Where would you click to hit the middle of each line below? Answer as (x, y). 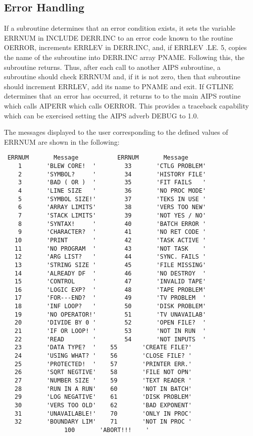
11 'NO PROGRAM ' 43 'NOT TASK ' (110, 248)
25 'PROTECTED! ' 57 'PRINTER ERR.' (103, 364)
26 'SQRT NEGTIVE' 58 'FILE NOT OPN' (103, 372)
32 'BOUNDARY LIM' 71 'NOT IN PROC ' (103, 422)
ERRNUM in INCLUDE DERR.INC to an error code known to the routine (119, 37)
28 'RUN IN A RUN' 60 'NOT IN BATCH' (103, 389)
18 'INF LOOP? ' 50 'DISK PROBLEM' (110, 306)
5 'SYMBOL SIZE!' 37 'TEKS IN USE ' (112, 199)
